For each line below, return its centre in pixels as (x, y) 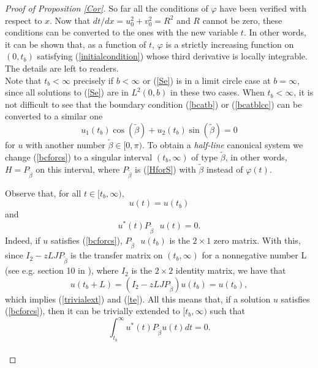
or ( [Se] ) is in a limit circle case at (206, 80)
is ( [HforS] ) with (165, 169)
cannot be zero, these (242, 20)
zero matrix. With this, (257, 240)
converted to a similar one (54, 116)
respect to (24, 20)
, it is (304, 92)
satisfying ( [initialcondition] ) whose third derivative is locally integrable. (172, 56)
